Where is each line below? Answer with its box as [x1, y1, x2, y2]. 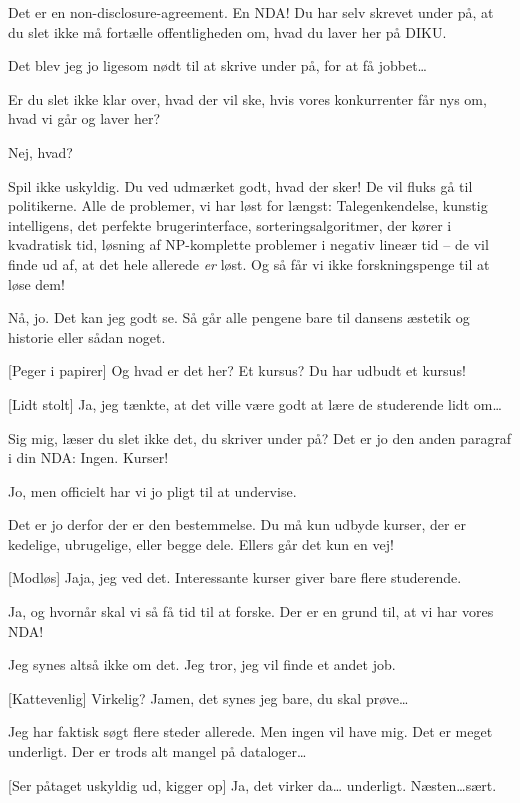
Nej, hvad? [8, 141, 73, 162]
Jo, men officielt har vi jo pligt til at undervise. [8, 480, 297, 501]
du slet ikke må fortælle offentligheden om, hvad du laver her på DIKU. [8, 21, 447, 42]
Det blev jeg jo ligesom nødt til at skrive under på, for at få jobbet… [8, 55, 427, 76]
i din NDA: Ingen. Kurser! [8, 447, 169, 468]
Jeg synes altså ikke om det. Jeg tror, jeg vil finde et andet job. [8, 654, 396, 675]
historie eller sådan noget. [8, 326, 166, 347]
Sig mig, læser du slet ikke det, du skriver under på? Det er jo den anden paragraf [8, 427, 512, 448]
